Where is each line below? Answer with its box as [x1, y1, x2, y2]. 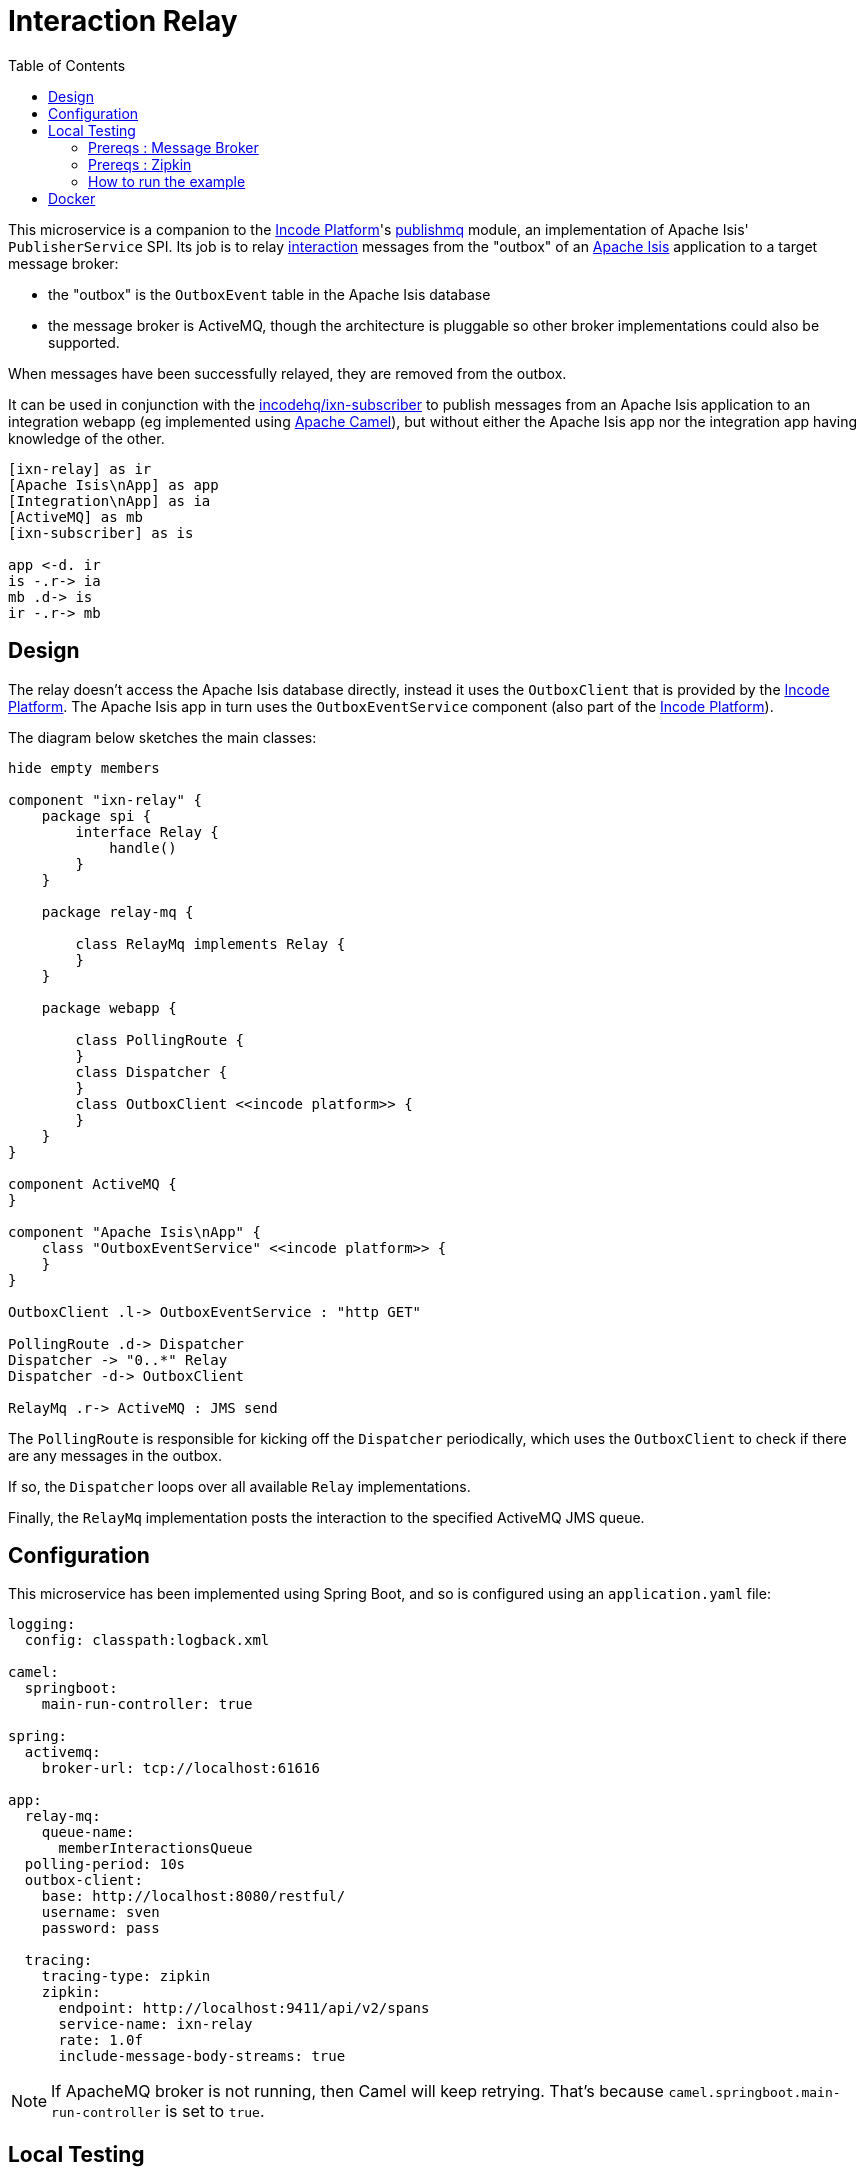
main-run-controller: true [41, 1696, 253, 1713]
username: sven [41, 1904, 160, 1921]
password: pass [41, 1920, 160, 1937]
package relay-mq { [41, 903, 194, 920]
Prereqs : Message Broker [88, 138, 259, 156]
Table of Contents [8, 56, 126, 74]
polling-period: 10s [24, 1856, 186, 1873]
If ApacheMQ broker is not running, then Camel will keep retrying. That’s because [51, 2081, 664, 2102]
